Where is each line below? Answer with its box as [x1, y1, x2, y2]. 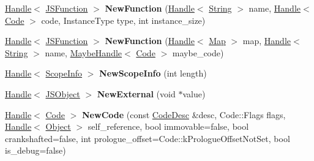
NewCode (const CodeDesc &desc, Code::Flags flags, [82, 108, 286, 121]
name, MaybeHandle [45, 46, 122, 59]
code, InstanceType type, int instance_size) [41, 13, 206, 26]
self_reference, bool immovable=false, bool [88, 120, 249, 133]
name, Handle [249, 2, 301, 14]
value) [182, 87, 206, 100]
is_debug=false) [5, 144, 66, 157]
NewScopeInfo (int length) [99, 67, 207, 80]
